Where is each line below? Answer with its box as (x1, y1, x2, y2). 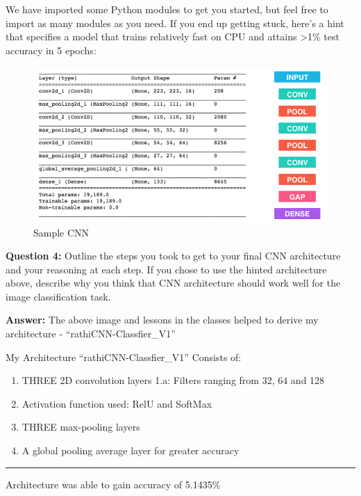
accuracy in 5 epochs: (6, 42, 96, 57)
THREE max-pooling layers (22, 419, 140, 434)
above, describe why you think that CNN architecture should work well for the (6, 275, 341, 290)
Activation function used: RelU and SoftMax (22, 396, 212, 410)
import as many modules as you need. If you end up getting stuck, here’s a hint (6, 15, 344, 30)
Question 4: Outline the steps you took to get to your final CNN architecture (6, 248, 341, 263)
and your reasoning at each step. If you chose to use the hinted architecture (6, 262, 327, 276)
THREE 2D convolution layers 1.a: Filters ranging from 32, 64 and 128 (22, 373, 325, 387)
